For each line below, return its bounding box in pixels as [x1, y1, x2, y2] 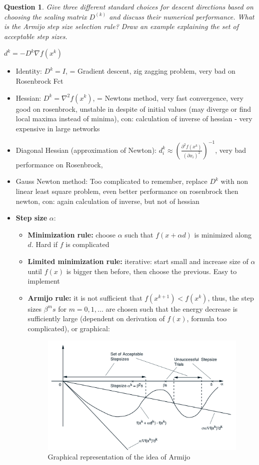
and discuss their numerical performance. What [109, 11, 254, 22]
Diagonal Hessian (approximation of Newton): [15, 144, 156, 155]
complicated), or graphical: [27, 323, 110, 333]
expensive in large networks [15, 123, 100, 133]
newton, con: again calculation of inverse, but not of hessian [15, 195, 199, 206]
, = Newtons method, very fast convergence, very [92, 92, 243, 103]
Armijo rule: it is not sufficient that [27, 292, 142, 303]
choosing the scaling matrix [4, 11, 87, 22]
